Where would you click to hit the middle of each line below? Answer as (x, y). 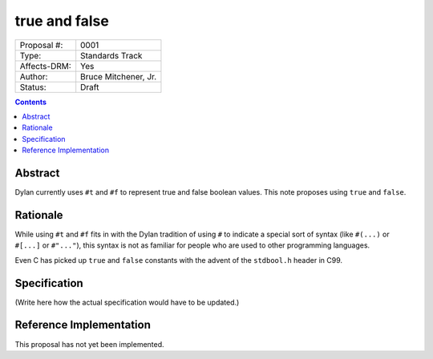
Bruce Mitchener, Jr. (119, 76)
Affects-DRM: (45, 66)
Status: (33, 87)
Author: (34, 76)
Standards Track (111, 55)
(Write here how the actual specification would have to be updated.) (127, 302)
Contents (31, 102)
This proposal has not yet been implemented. (89, 344)
